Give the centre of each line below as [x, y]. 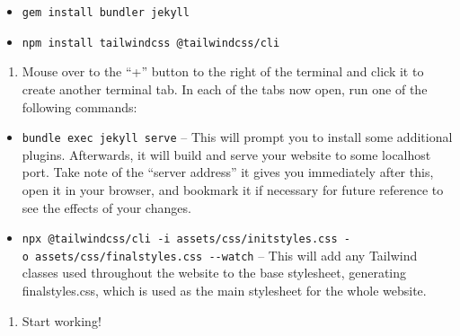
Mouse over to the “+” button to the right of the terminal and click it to [223, 71]
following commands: [80, 106]
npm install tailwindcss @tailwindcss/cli [151, 43]
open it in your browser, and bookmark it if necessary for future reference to [233, 189]
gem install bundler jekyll [106, 13]
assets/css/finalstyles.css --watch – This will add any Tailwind [226, 255]
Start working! [62, 320]
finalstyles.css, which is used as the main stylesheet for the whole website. [224, 291]
